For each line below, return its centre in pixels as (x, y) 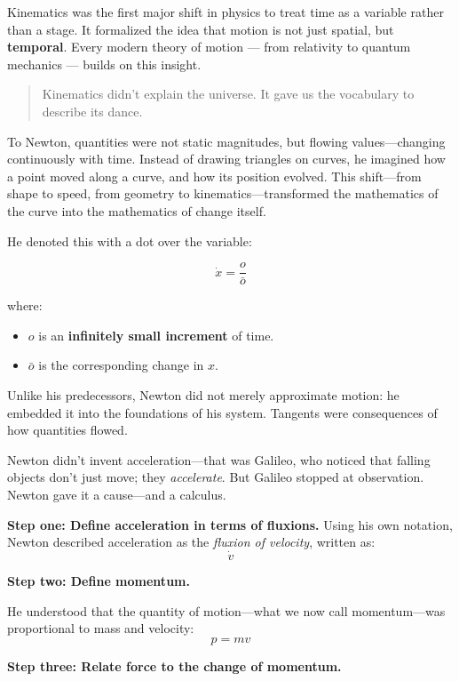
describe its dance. (92, 111)
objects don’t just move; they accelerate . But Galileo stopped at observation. (216, 477)
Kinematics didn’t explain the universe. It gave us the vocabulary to (228, 94)
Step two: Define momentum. (99, 580)
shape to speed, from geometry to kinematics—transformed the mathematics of (223, 193)
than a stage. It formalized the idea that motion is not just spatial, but (201, 29)
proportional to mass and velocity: (101, 628)
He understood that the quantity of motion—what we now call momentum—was (226, 610)
